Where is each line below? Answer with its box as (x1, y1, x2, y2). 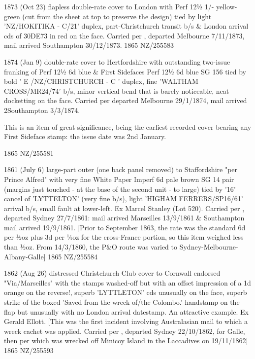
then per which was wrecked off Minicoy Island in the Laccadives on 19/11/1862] (4, 335, 248, 346)
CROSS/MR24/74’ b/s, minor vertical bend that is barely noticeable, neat (4, 85, 229, 96)
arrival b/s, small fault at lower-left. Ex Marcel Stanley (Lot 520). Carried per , (4, 203, 245, 213)
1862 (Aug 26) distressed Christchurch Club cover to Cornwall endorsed (4, 268, 221, 278)
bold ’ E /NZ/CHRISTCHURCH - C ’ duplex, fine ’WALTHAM (4, 76, 198, 86)
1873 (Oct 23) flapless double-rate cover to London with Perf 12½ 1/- (4, 1, 214, 11)
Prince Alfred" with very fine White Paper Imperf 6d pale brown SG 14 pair (4, 174, 234, 184)
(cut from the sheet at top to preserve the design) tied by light (22, 11, 212, 21)
